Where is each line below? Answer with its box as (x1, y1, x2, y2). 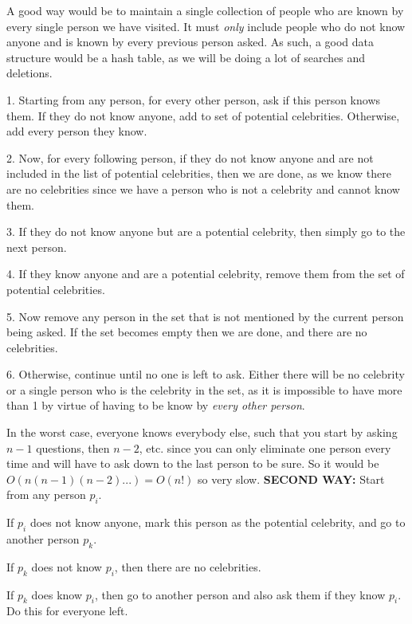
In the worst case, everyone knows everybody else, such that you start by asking (6, 424, 398, 441)
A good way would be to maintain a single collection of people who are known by (6, 2, 404, 18)
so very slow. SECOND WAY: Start (198, 470, 385, 487)
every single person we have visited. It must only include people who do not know (6, 18, 406, 34)
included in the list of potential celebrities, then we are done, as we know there (6, 165, 391, 182)
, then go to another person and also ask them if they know (94, 586, 386, 602)
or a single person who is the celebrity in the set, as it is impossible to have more (6, 381, 402, 398)
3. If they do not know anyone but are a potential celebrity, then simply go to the (6, 223, 406, 240)
